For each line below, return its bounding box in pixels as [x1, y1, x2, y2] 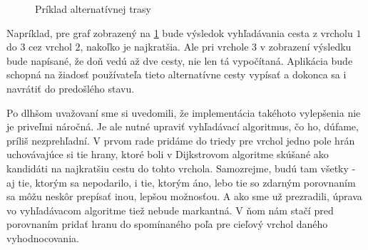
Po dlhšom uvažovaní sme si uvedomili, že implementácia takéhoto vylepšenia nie [6, 105, 361, 120]
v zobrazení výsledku [260, 39, 352, 54]
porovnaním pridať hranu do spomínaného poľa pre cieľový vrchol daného [6, 217, 328, 231]
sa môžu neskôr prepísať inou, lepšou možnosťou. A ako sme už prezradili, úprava [6, 189, 362, 204]
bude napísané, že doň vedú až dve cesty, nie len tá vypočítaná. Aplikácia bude [6, 53, 353, 68]
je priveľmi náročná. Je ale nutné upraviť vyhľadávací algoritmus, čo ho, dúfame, [6, 119, 359, 134]
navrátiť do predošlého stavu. [6, 80, 135, 95]
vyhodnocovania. [6, 230, 79, 245]
